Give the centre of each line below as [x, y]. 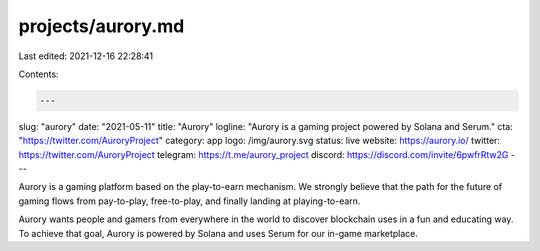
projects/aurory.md [101, 26]
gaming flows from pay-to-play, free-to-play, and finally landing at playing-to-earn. [189, 201]
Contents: [38, 74]
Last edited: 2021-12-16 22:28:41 [86, 56]
